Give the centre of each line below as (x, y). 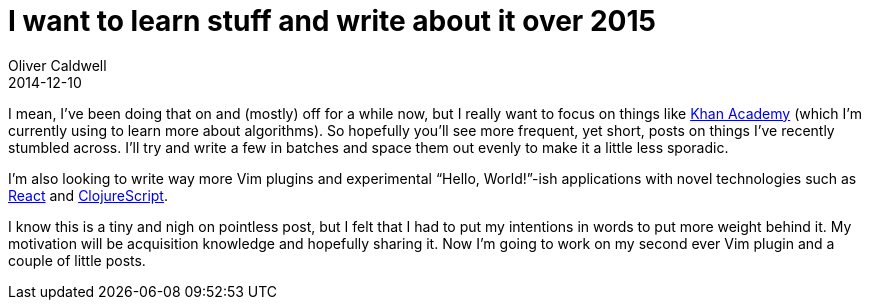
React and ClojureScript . (88, 195)
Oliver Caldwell (57, 65)
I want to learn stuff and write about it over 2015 (332, 21)
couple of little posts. (77, 260)
